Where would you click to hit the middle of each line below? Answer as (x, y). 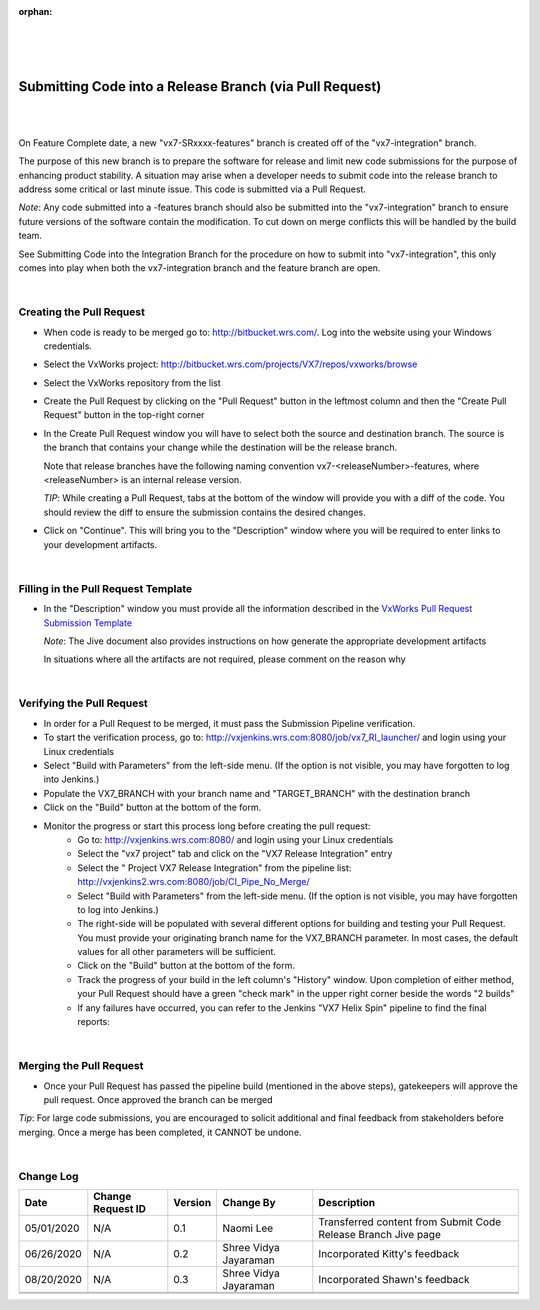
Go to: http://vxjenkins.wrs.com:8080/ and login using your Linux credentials (235, 839)
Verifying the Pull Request (83, 703)
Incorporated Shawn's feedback (394, 1280)
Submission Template (88, 622)
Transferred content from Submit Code (410, 1222)
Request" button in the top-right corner (124, 415)
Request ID (120, 1209)
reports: (93, 1022)
